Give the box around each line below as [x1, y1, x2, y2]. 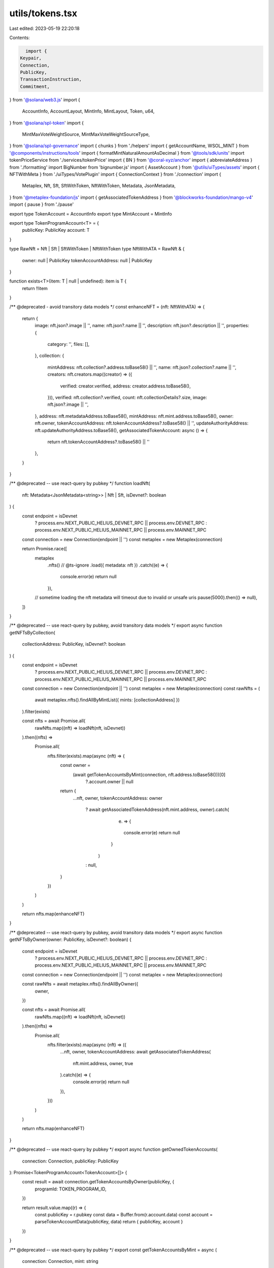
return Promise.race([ [22, 546, 67, 552]
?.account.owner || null [85, 779, 134, 785]
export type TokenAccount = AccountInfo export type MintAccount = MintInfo [9, 210, 172, 217]
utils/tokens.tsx [9, 8, 78, 19]
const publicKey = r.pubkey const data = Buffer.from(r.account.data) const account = [35, 1211, 213, 1217]
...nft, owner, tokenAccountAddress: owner [73, 795, 162, 801]
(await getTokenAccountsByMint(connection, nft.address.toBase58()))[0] [73, 771, 226, 778]
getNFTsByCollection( [9, 629, 55, 636]
